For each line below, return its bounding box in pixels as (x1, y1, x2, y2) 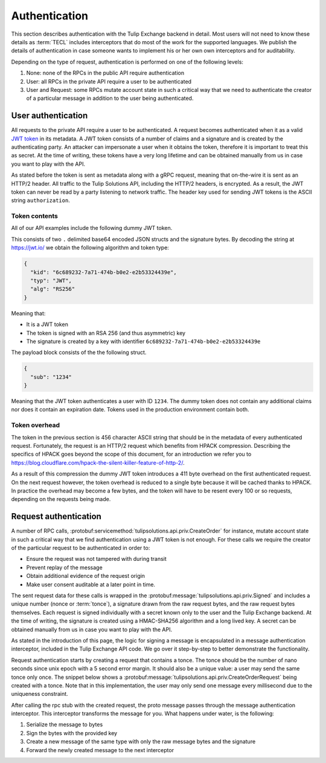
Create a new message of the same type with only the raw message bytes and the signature (26, 738, 256, 745)
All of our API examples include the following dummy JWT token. (11, 224, 173, 232)
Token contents (11, 212, 59, 220)
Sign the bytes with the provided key (26, 729, 118, 736)
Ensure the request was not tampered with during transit (26, 555, 167, 563)
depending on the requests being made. (11, 496, 111, 503)
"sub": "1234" (30, 373, 72, 381)
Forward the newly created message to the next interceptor (26, 746, 174, 753)
